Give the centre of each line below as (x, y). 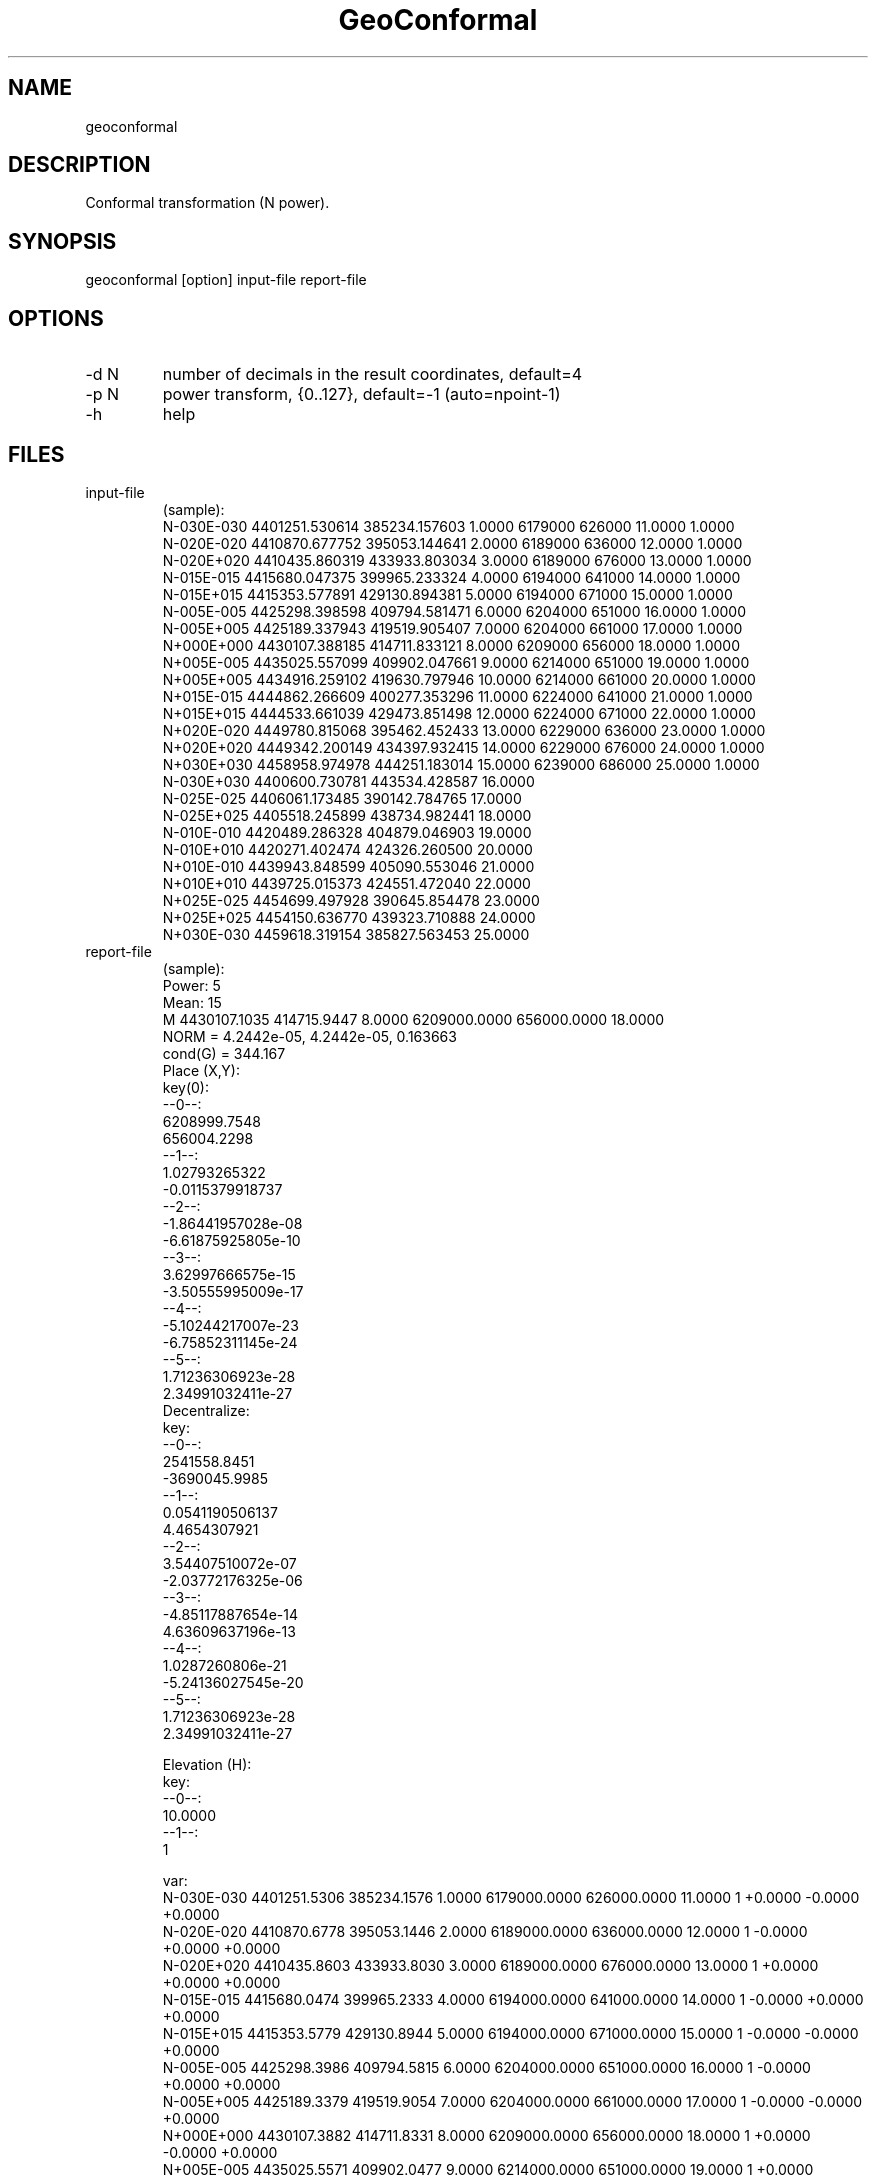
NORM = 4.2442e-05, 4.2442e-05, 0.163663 (309, 1036)
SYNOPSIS (62, 241)
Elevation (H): (207, 1764)
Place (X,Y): (201, 1070)
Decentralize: (206, 1410)
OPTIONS (56, 318)
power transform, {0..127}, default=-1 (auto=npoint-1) (361, 394)
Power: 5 (191, 985)
